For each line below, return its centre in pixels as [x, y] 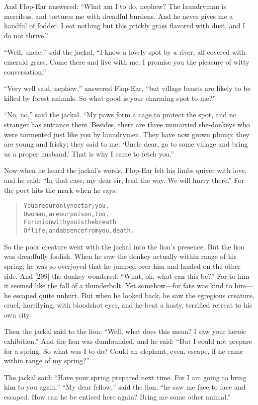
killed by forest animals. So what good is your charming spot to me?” [110, 98]
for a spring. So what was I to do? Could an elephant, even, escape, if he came [124, 351]
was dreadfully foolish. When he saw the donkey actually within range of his [120, 256]
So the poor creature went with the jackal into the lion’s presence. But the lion [124, 246]
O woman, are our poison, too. [66, 214]
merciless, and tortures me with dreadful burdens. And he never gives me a [119, 16]
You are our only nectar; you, [66, 206]
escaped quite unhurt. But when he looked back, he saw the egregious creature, [134, 295]
